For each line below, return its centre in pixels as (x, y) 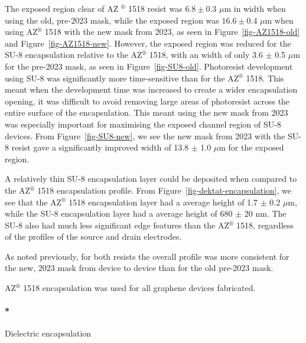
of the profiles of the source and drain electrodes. (93, 236)
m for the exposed (251, 147)
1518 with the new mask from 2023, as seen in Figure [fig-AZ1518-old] (172, 32)
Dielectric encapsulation (48, 333)
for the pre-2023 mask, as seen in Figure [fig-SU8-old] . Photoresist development (149, 66)
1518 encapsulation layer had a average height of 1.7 (163, 202)
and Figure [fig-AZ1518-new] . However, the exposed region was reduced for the (148, 43)
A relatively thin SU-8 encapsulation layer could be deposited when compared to (151, 179)
